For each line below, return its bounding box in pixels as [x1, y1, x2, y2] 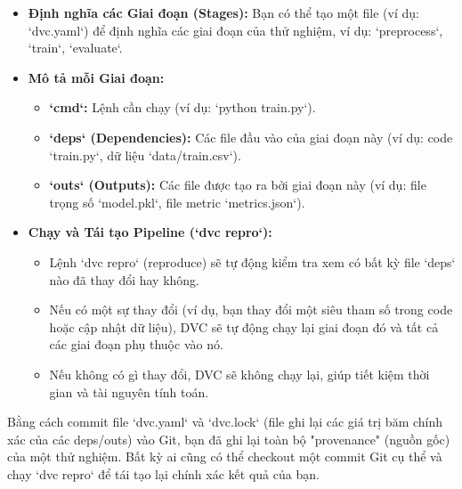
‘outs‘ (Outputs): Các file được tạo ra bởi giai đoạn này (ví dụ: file [49, 175, 426, 194]
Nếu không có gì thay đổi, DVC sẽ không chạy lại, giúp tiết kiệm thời [49, 364, 430, 383]
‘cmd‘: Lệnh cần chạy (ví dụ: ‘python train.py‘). [49, 98, 316, 117]
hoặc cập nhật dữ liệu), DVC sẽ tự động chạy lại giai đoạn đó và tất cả [49, 317, 439, 336]
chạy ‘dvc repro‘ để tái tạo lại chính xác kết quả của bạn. [7, 464, 320, 483]
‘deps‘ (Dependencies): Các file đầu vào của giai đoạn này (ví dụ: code [49, 127, 453, 146]
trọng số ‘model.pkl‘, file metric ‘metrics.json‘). [49, 192, 305, 211]
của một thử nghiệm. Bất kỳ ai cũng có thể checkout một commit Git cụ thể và [7, 447, 442, 466]
